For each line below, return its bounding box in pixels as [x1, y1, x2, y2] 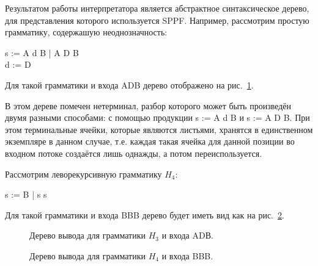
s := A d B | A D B [5, 46, 79, 59]
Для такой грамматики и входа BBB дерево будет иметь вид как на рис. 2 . [5, 208, 284, 221]
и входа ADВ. [161, 229, 213, 242]
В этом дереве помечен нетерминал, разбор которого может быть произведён [5, 99, 292, 112]
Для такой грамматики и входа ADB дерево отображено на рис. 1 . [5, 78, 254, 91]
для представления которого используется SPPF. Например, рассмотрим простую [5, 13, 309, 26]
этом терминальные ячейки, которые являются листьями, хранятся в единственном [5, 123, 313, 135]
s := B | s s [5, 188, 47, 201]
